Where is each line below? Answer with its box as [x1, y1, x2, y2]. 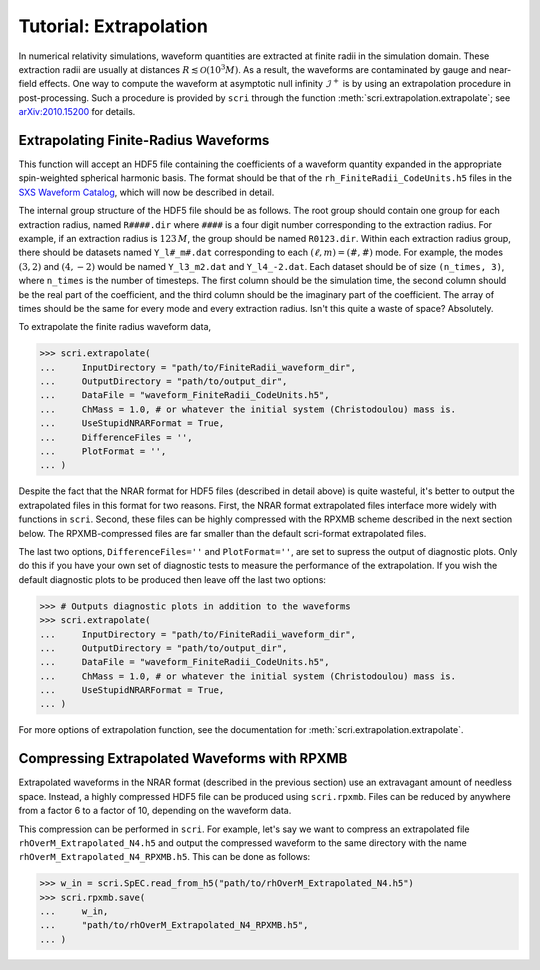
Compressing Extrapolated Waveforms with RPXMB [18, 750, 348, 767]
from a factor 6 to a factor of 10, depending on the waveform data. [18, 805, 292, 817]
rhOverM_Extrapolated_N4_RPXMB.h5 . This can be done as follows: [18, 851, 311, 863]
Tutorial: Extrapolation [18, 15, 209, 37]
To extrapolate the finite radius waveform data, [18, 321, 212, 333]
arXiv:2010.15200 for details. [18, 106, 136, 118]
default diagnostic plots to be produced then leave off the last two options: [18, 573, 327, 585]
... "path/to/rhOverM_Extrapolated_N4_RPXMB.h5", [39, 920, 309, 931]
